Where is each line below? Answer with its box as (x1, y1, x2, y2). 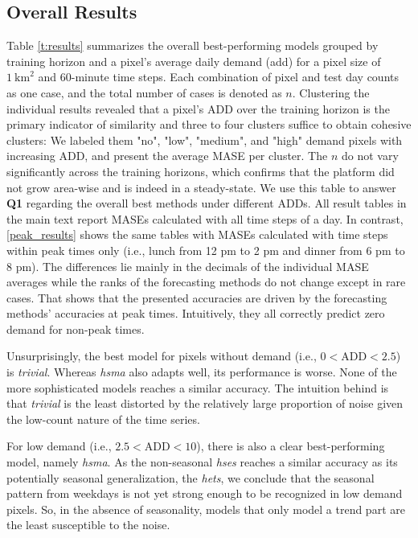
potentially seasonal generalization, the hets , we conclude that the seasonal (6, 469, 375, 486)
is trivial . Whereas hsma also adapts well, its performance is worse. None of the (6, 363, 397, 380)
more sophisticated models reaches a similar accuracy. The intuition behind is (6, 379, 389, 396)
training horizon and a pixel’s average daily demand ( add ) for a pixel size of (6, 52, 381, 69)
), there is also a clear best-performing (196, 437, 385, 454)
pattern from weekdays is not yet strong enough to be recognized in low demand (6, 485, 403, 502)
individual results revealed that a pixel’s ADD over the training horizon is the (6, 100, 390, 117)
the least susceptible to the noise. (6, 516, 170, 533)
